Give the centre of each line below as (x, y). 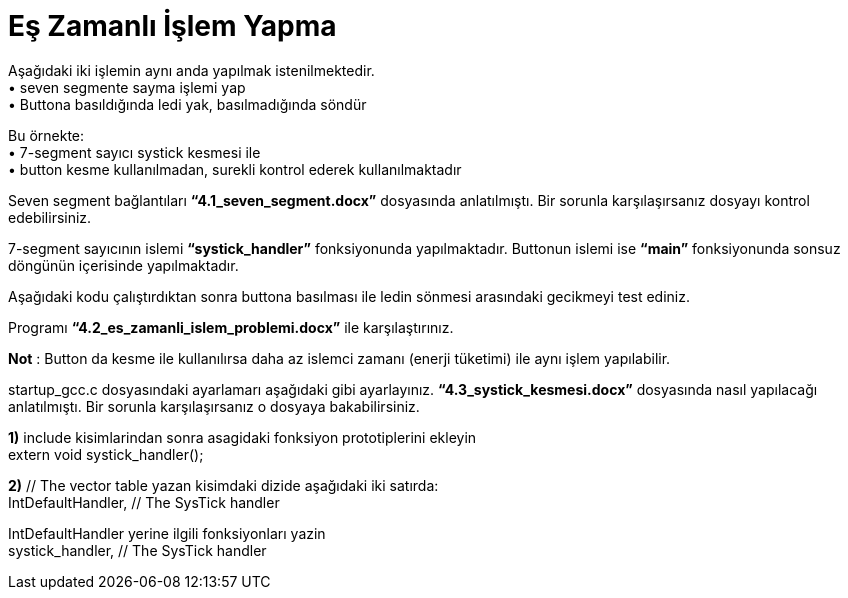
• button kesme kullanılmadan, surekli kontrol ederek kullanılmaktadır (235, 169)
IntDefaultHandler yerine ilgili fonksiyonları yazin (167, 533)
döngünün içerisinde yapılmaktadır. (123, 265)
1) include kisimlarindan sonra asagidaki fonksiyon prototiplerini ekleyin (242, 437)
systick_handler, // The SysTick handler (137, 550)
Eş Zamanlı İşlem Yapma (172, 26)
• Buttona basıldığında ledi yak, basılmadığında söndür (187, 104)
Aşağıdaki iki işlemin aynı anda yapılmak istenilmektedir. (191, 70)
